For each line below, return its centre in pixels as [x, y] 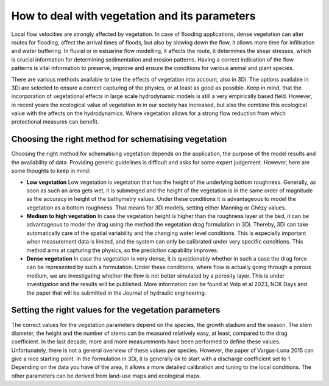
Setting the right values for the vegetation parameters [116, 310]
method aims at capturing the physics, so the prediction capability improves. [122, 250]
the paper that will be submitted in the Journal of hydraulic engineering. [116, 293]
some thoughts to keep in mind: [51, 171]
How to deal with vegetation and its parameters [133, 16]
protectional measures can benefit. [55, 122]
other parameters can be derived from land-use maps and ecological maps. [106, 376]
